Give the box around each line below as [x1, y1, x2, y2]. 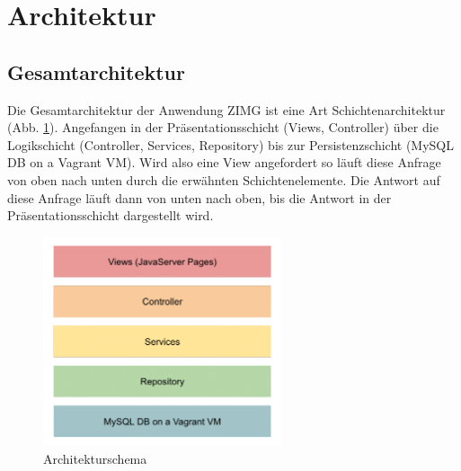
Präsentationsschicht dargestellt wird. [7, 206, 214, 225]
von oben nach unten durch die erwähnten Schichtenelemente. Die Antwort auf [7, 170, 440, 189]
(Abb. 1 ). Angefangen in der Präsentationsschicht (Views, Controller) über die [7, 118, 439, 137]
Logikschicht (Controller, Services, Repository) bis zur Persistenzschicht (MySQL [7, 135, 454, 154]
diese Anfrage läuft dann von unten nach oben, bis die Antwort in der [7, 188, 392, 207]
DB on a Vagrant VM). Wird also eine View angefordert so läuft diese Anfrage [7, 153, 441, 172]
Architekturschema [43, 449, 147, 467]
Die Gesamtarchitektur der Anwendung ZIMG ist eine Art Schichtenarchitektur [7, 100, 446, 119]
